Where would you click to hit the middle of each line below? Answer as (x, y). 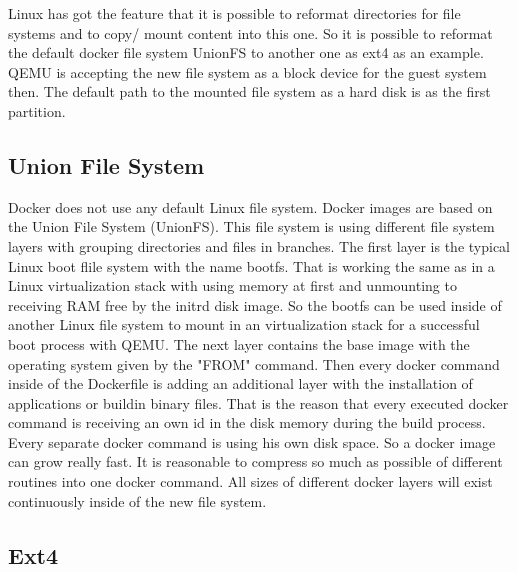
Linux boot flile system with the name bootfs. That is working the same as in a (251, 265)
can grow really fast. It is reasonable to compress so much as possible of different (255, 461)
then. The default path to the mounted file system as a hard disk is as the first (249, 91)
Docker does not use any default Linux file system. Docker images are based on (250, 206)
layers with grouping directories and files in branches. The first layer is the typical (259, 245)
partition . (37, 110)
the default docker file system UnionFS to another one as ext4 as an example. (246, 52)
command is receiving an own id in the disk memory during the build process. (247, 422)
